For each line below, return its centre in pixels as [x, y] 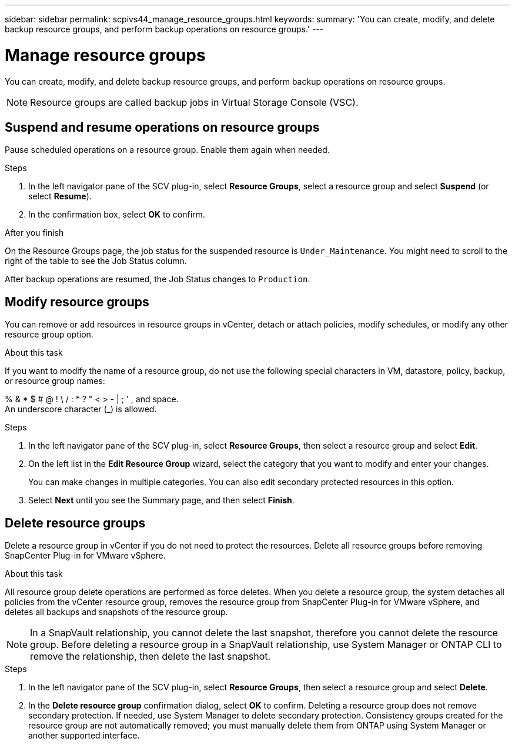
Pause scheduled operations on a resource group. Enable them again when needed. [167, 150]
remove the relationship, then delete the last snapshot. [151, 657]
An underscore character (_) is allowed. [81, 409]
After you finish [34, 233]
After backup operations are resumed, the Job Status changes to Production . [158, 279]
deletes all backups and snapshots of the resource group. [116, 612]
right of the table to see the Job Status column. [96, 261]
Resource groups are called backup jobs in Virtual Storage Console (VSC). [194, 102]
